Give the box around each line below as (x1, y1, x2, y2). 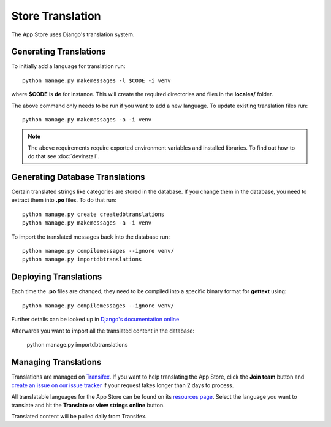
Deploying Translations (11, 272, 102, 282)
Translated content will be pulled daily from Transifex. (11, 413, 147, 420)
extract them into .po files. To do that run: (11, 196, 116, 204)
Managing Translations (11, 356, 102, 367)
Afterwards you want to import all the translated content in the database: (11, 327, 195, 334)
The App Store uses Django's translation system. (11, 31, 135, 38)
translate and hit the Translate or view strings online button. (11, 401, 165, 409)
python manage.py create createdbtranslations (22, 210, 165, 218)
